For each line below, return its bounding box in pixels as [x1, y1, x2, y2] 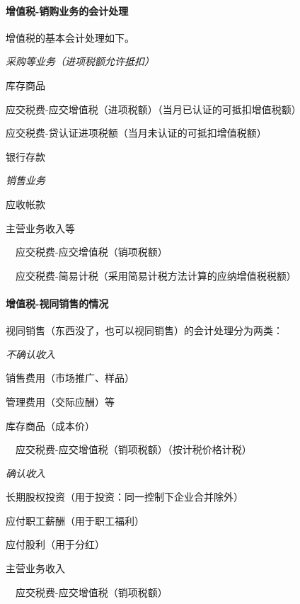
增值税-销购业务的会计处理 [6, 3, 129, 18]
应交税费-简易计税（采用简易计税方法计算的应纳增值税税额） [15, 268, 296, 283]
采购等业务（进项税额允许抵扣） [6, 54, 154, 69]
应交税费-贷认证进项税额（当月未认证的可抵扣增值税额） [6, 125, 267, 140]
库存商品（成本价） [6, 418, 95, 433]
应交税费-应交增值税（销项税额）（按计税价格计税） [15, 442, 252, 457]
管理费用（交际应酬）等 [6, 394, 115, 409]
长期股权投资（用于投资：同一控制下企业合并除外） [6, 489, 243, 504]
